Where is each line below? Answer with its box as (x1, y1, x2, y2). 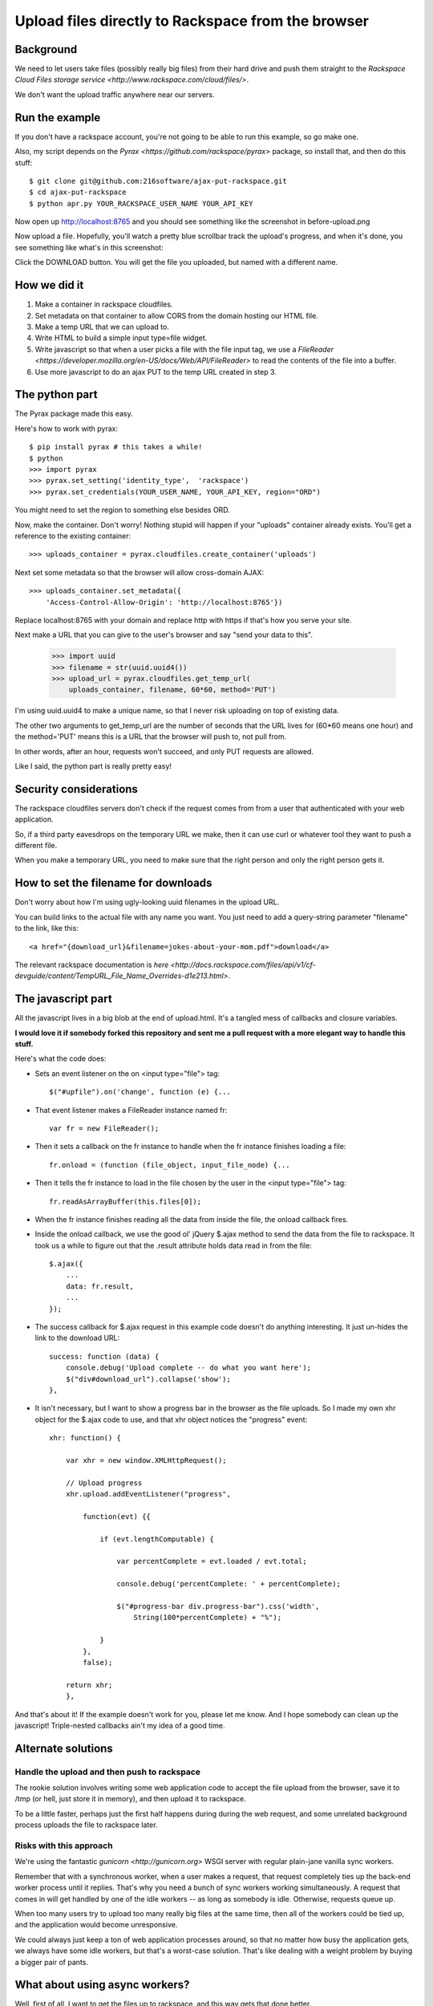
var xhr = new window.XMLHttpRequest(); (65, 1456, 228, 1464)
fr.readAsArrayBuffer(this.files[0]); (49, 1196, 202, 1206)
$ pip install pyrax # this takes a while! (29, 442, 203, 452)
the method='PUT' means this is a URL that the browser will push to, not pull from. (14, 732, 287, 741)
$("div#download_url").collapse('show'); (65, 1375, 232, 1383)
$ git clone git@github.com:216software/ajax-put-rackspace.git (29, 177, 288, 185)
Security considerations (14, 782, 138, 796)
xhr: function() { (49, 1433, 122, 1443)
